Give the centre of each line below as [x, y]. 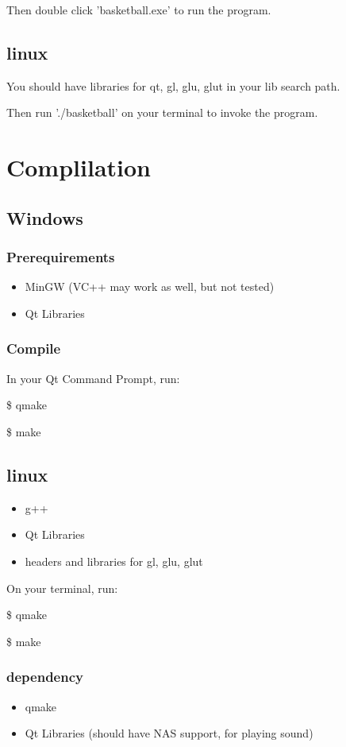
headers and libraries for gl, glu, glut [114, 561]
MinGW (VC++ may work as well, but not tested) [150, 286]
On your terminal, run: [62, 588]
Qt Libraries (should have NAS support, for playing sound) [169, 733]
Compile [34, 348]
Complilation [79, 167]
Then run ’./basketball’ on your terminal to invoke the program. [162, 112]
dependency [45, 677]
